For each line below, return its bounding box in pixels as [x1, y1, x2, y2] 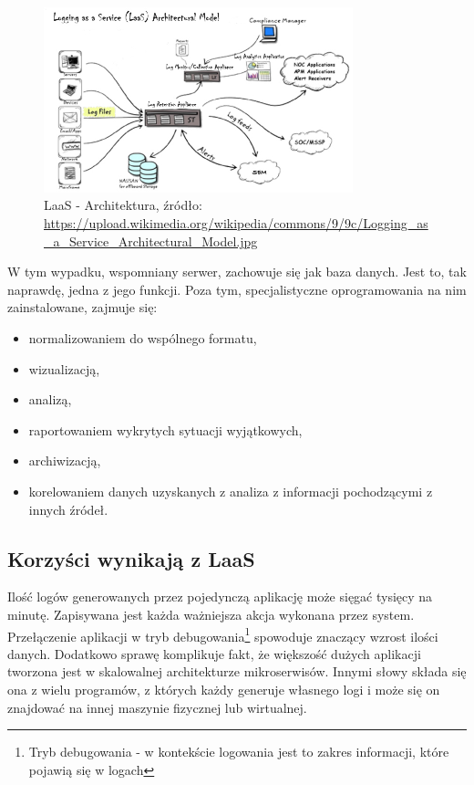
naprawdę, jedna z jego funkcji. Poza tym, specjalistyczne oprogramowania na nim [7, 279, 467, 298]
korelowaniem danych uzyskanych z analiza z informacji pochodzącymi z [28, 482, 433, 500]
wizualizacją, [28, 359, 100, 378]
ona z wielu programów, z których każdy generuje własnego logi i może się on [7, 680, 440, 699]
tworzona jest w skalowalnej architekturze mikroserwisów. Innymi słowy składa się [7, 662, 467, 681]
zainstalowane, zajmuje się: [7, 298, 158, 317]
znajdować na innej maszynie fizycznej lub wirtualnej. [7, 697, 307, 717]
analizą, [28, 390, 72, 409]
